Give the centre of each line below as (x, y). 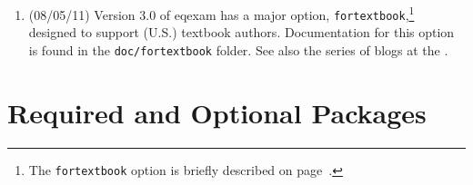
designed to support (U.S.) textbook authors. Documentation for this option (242, 32)
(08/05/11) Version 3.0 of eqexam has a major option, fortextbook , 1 (221, 13)
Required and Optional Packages (217, 112)
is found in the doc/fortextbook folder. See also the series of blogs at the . (238, 49)
